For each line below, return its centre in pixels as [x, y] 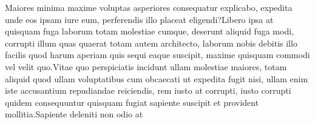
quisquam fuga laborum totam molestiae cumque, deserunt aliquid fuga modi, [149, 31]
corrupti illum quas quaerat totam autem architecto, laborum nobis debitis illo [151, 43]
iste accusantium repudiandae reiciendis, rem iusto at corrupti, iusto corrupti [148, 90]
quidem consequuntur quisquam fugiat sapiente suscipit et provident [132, 102]
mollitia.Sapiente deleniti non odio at [74, 114]
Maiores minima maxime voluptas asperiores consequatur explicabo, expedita [149, 7]
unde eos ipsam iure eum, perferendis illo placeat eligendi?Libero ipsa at [139, 19]
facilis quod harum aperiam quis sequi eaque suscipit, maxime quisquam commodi [157, 55]
